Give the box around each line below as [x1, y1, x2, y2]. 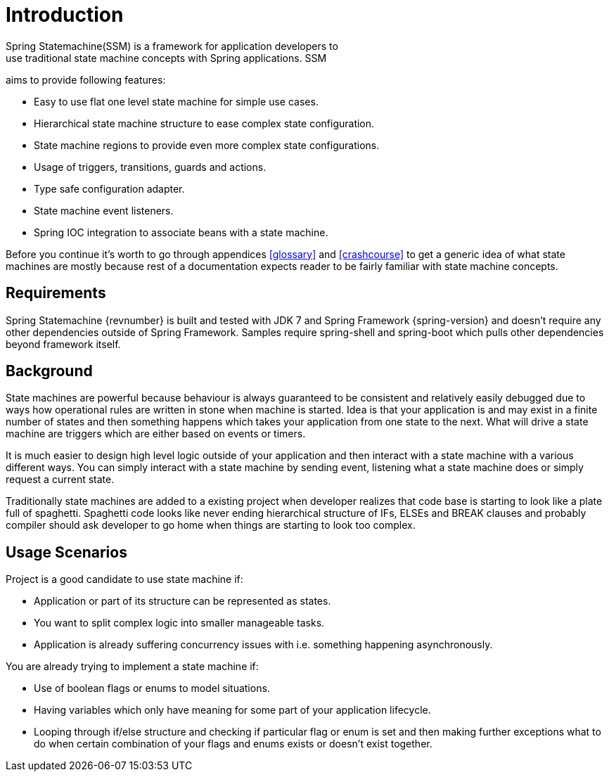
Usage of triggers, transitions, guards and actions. [34, 160, 267, 173]
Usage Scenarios [6, 543, 127, 561]
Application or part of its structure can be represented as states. [34, 595, 331, 608]
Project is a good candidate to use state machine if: [6, 573, 243, 586]
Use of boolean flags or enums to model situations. [34, 682, 270, 695]
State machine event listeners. [34, 204, 174, 217]
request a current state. [6, 473, 115, 486]
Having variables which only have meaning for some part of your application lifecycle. [34, 704, 431, 717]
